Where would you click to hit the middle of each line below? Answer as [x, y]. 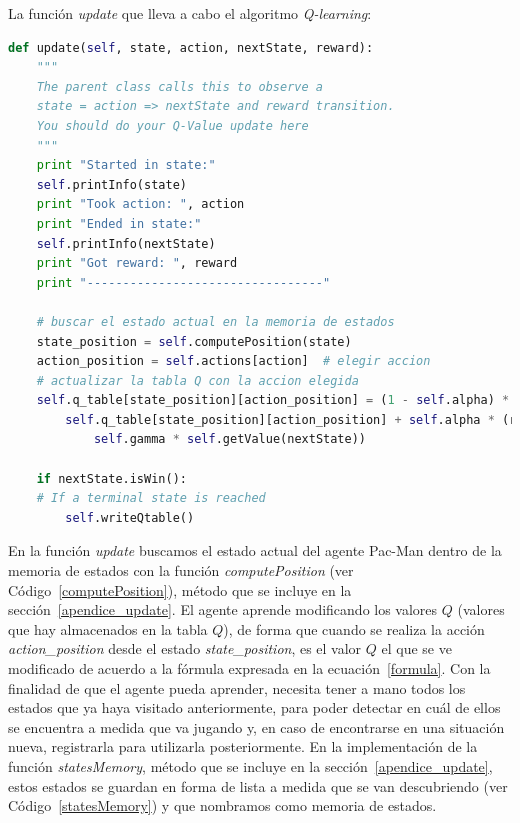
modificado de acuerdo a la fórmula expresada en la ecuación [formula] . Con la [249, 668]
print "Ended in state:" [119, 223]
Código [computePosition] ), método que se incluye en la [180, 589]
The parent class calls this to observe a [179, 86]
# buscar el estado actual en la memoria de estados [215, 321]
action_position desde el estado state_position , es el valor [185, 648]
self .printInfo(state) [111, 184]
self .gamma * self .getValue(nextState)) [229, 439]
